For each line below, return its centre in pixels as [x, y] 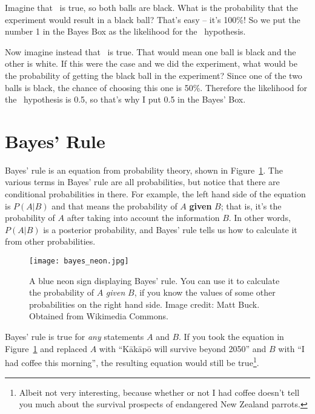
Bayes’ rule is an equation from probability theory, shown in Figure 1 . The [144, 170]
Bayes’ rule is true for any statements [75, 337]
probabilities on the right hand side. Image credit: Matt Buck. [144, 304]
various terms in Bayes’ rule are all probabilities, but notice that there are [142, 182]
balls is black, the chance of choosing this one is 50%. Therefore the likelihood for [156, 87]
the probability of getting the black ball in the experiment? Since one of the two [154, 75]
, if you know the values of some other [205, 292]
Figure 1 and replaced [46, 348]
